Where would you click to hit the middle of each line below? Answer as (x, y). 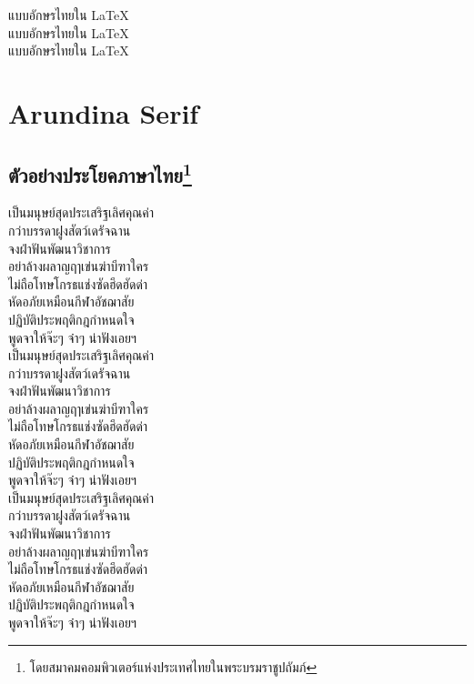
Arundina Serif (104, 112)
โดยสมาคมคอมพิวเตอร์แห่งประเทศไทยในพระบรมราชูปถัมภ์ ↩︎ (173, 666)
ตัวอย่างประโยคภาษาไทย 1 (100, 172)
